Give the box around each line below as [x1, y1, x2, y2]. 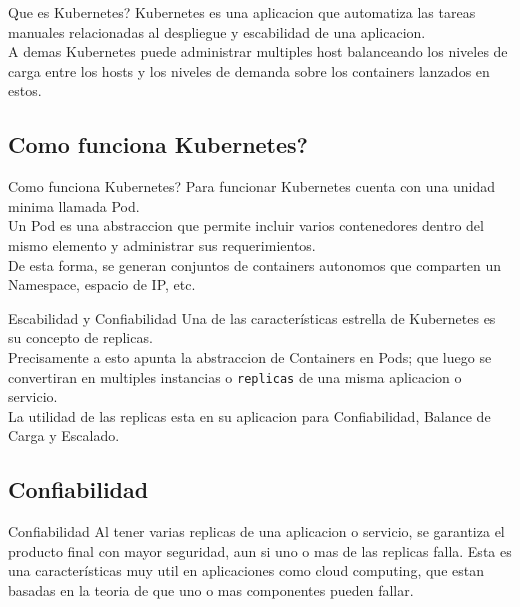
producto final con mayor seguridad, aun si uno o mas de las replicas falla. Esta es [8, 540, 512, 561]
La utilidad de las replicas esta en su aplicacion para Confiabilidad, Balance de [8, 405, 491, 426]
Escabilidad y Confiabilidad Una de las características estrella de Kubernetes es [8, 307, 496, 328]
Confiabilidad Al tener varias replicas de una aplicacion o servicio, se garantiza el [8, 521, 505, 542]
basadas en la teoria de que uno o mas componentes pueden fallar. [8, 579, 414, 600]
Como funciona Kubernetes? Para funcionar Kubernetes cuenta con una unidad [8, 176, 496, 197]
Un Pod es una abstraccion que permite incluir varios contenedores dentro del [8, 215, 484, 236]
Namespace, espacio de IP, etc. [8, 274, 196, 295]
